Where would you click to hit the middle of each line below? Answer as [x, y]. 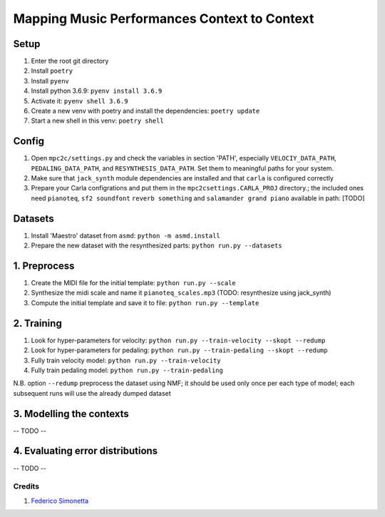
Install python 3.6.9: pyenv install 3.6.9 [97, 91]
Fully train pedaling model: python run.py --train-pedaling [127, 370]
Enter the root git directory [70, 61]
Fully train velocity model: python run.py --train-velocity [126, 360]
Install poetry [52, 71]
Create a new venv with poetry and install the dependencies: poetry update [145, 111]
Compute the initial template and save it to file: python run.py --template [145, 302]
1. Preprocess [44, 266]
